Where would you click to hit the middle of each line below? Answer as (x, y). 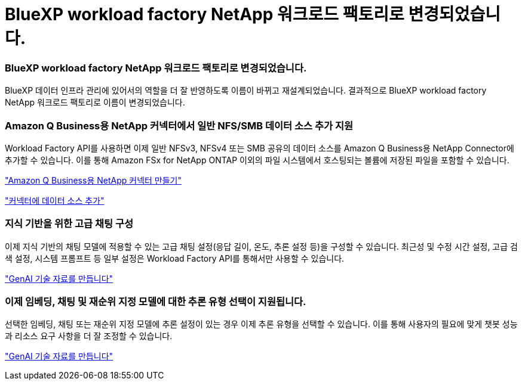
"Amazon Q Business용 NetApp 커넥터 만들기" (93, 180)
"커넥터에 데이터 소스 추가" (55, 200)
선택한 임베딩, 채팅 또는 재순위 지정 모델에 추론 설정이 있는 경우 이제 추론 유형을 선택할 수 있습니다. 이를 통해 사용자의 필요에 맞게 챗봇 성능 (261, 324)
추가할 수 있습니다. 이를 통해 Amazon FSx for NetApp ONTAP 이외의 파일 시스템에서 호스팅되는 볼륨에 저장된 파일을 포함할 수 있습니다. (257, 160)
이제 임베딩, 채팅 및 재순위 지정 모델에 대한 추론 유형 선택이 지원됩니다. (156, 302)
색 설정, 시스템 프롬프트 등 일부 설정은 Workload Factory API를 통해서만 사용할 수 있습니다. (175, 258)
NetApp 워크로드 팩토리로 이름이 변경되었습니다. (95, 103)
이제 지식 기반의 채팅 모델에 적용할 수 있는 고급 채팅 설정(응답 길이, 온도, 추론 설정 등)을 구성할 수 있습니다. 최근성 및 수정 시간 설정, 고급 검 (261, 246)
